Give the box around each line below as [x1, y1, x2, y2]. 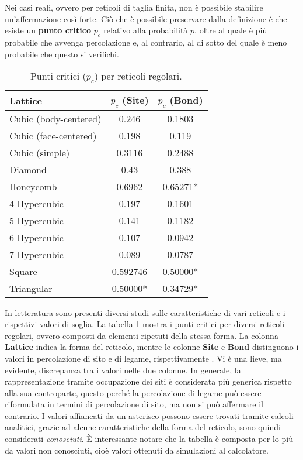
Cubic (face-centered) [9, 128, 97, 142]
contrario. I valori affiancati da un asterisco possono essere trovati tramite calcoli [5, 409, 294, 421]
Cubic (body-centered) [9, 111, 102, 125]
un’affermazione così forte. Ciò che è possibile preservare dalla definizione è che [5, 12, 287, 25]
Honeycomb [9, 179, 57, 193]
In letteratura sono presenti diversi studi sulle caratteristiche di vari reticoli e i [5, 306, 285, 318]
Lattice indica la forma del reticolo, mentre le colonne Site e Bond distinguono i [5, 341, 299, 353]
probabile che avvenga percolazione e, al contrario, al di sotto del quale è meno [5, 36, 287, 48]
